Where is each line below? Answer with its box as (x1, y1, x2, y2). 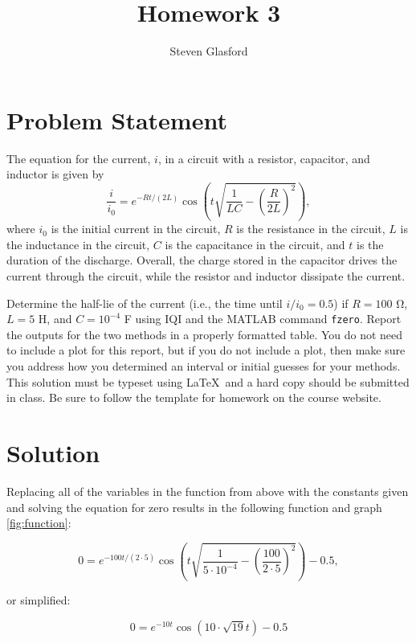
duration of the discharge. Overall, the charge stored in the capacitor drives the (6, 252, 398, 268)
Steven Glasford (169, 43, 248, 59)
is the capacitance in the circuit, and (165, 235, 345, 252)
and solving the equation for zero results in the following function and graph (6, 498, 382, 515)
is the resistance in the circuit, (236, 220, 385, 237)
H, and (38, 310, 72, 327)
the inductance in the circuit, (6, 235, 150, 252)
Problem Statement (6, 103, 227, 136)
